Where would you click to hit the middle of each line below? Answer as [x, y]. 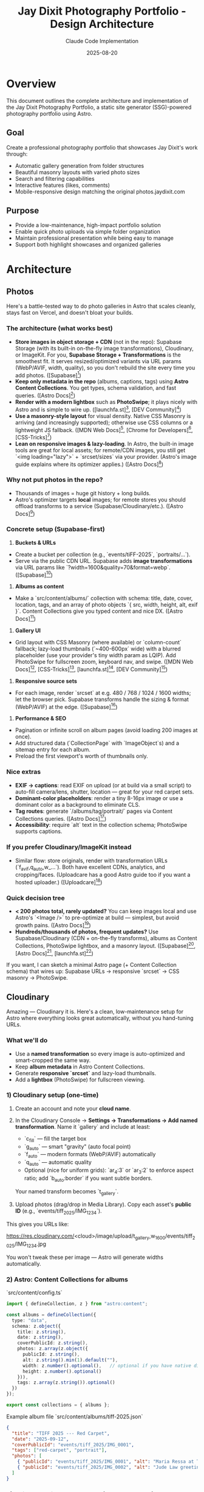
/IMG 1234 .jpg [30, 1244]
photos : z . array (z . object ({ [53, 1349]
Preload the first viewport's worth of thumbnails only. [82, 756]
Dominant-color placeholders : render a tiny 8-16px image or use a [99, 798]
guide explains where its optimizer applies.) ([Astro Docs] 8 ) [89, 464]
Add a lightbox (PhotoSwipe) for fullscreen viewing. [80, 1079]
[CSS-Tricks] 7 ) [33, 437]
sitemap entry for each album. [53, 750]
